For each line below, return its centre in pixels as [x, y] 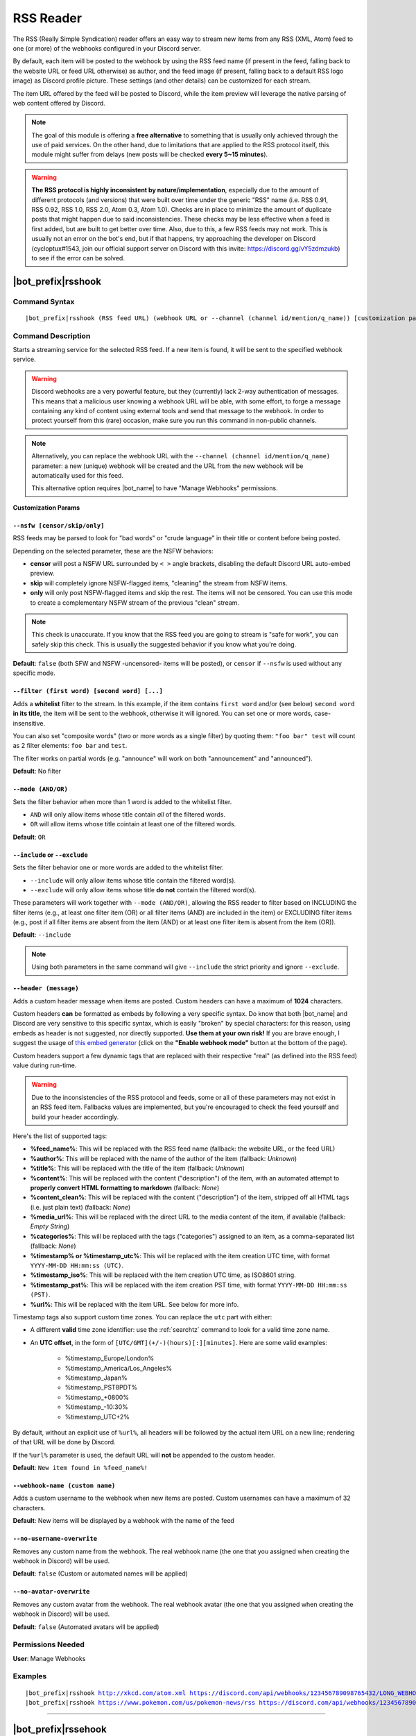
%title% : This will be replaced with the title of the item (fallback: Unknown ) [138, 1168]
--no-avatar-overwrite [51, 1592]
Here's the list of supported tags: [60, 1136]
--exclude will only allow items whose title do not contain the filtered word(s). [143, 890]
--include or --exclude [50, 855]
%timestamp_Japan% [96, 1378]
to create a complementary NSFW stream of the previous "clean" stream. [135, 602]
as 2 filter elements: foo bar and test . [70, 746]
